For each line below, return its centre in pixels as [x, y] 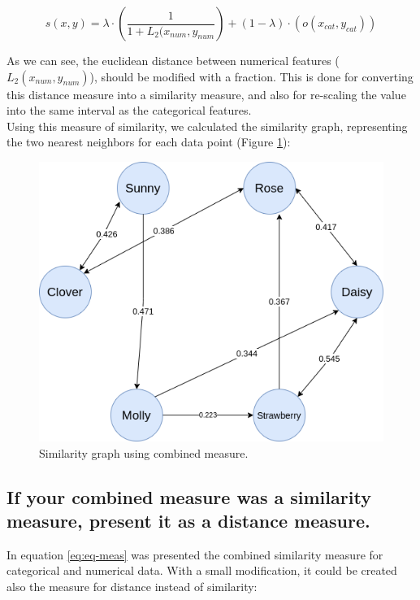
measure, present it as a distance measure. [188, 521]
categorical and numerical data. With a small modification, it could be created [202, 570]
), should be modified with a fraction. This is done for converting [251, 76]
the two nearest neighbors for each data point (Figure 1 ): [149, 142]
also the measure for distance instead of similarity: [132, 587]
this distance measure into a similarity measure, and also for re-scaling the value [206, 94]
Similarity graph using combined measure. [144, 452]
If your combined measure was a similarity [189, 496]
